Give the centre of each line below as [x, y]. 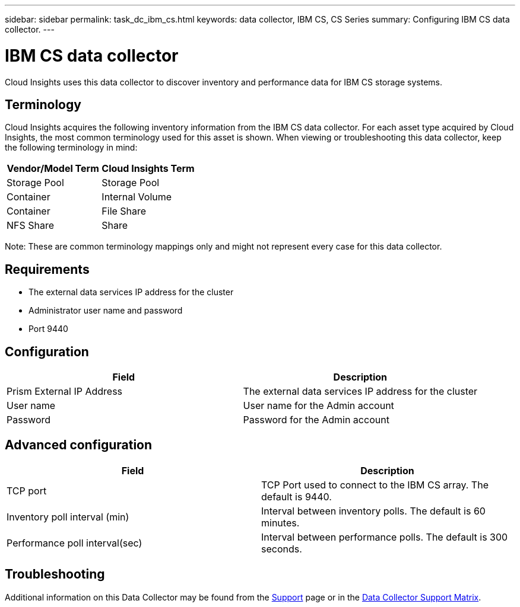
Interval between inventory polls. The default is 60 [373, 511]
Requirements [47, 269]
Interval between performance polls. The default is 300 [385, 537]
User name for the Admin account [318, 406]
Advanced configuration [79, 445]
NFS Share [31, 226]
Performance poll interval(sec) [74, 543]
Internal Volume [137, 197]
